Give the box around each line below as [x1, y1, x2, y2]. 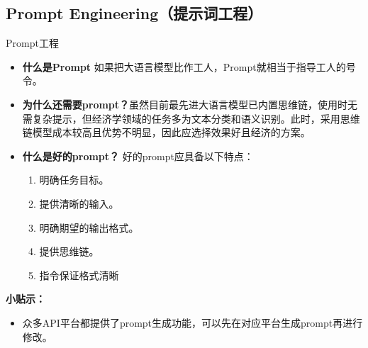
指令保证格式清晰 [39, 267, 119, 282]
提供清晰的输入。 [39, 196, 119, 211]
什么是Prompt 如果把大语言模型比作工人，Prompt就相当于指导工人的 [22, 59, 346, 74]
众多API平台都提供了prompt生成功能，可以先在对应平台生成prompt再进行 [22, 315, 363, 330]
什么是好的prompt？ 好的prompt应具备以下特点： [22, 148, 254, 163]
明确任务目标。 [39, 172, 109, 187]
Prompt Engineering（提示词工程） [6, 2, 263, 24]
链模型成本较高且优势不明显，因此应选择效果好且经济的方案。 [22, 125, 311, 140]
